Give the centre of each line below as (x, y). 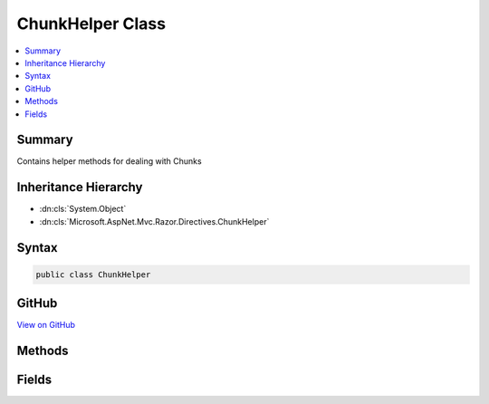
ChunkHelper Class (91, 24)
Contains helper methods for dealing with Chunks (110, 161)
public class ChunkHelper (93, 274)
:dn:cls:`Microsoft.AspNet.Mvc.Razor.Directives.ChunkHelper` (154, 221)
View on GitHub (46, 325)
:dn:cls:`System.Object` (83, 209)
